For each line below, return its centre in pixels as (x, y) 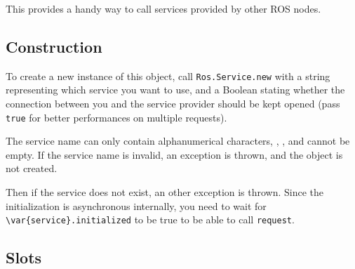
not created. (32, 168)
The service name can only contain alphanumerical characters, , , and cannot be (178, 141)
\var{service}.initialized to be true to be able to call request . (150, 219)
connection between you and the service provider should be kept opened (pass (173, 104)
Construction (54, 46)
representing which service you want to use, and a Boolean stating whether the (175, 90)
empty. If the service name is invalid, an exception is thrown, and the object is (174, 154)
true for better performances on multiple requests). (116, 117)
